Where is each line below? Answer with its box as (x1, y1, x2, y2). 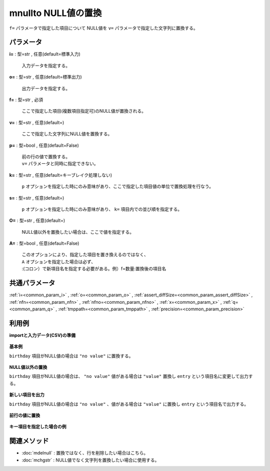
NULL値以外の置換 (9, 364, 47, 370)
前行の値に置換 (9, 412, 40, 418)
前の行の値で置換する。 (21, 153, 70, 160)
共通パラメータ (9, 279, 55, 287)
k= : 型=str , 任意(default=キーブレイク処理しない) (9, 172, 112, 178)
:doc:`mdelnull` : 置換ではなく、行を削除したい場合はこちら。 (21, 450, 148, 456)
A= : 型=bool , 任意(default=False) (9, 240, 79, 246)
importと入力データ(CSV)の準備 (9, 332, 76, 338)
